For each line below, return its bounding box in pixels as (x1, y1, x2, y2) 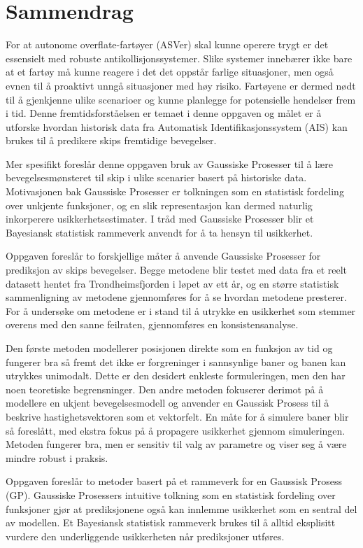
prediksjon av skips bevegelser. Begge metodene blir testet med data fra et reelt (6, 262, 347, 277)
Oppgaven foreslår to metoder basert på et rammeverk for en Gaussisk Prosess (6, 474, 343, 489)
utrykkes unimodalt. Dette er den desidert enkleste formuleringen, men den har (6, 368, 346, 383)
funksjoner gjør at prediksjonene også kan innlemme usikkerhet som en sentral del (6, 501, 357, 516)
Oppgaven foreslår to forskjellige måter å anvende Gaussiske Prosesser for (6, 248, 321, 263)
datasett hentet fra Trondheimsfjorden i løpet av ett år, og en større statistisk (6, 276, 339, 290)
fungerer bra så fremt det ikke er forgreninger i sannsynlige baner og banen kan (6, 354, 346, 369)
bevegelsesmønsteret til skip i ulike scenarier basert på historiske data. (6, 170, 307, 185)
